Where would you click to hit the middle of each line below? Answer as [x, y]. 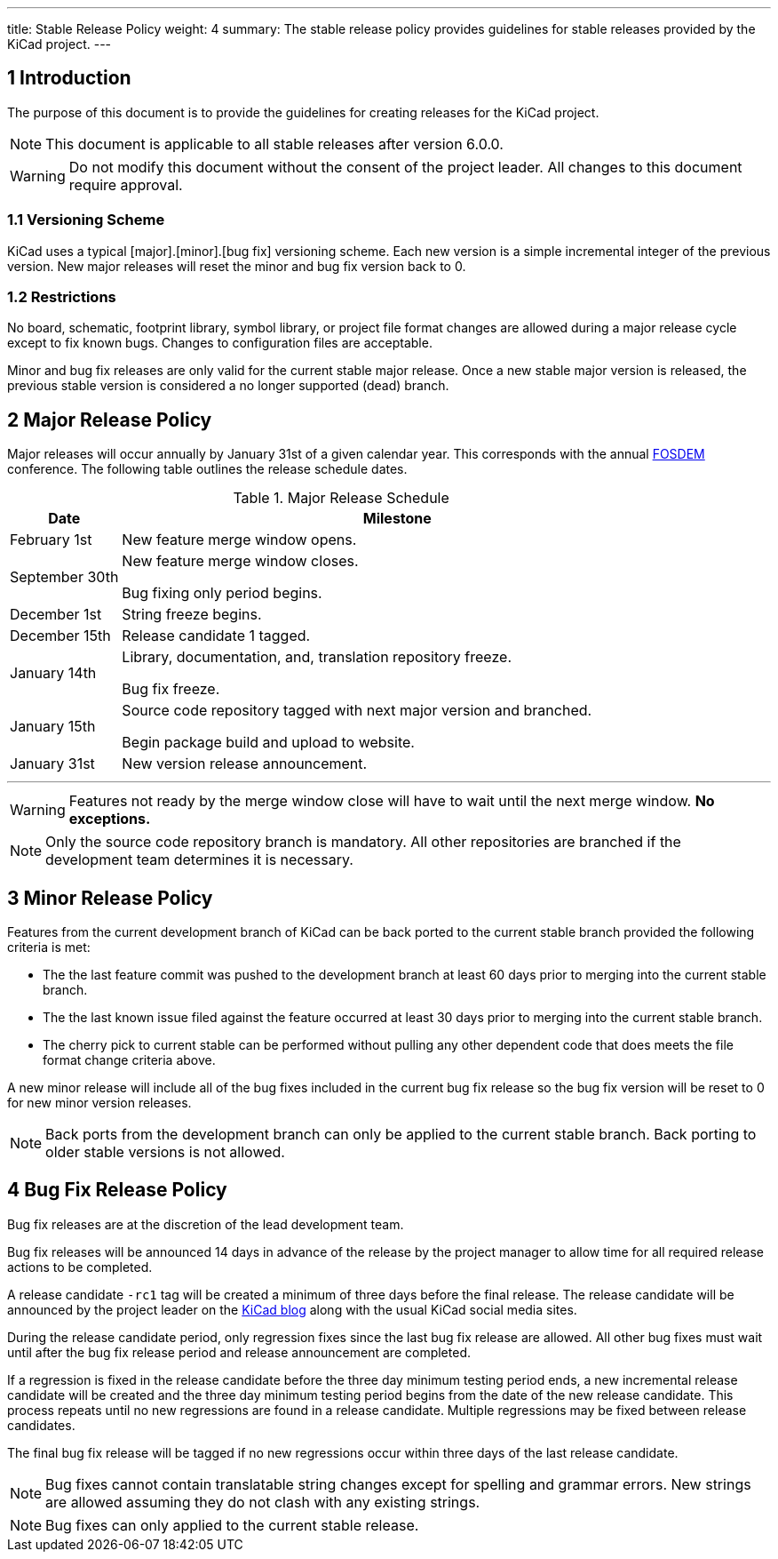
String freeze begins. [192, 615]
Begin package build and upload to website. [268, 743]
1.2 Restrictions [62, 296]
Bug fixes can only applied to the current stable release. [232, 1525]
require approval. [126, 184]
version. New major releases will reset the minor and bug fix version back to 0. [237, 266]
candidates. [41, 1425]
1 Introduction [69, 78]
